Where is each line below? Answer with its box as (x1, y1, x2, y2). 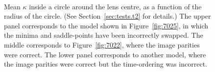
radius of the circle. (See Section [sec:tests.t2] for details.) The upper (4, 11, 211, 21)
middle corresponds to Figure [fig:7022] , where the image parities (4, 39, 200, 49)
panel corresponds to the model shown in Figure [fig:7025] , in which (4, 20, 209, 30)
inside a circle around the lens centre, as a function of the (29, 1, 202, 11)
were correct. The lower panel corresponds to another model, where (4, 49, 206, 59)
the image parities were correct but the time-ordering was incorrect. (4, 59, 207, 69)
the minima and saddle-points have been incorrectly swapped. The (4, 30, 203, 40)
